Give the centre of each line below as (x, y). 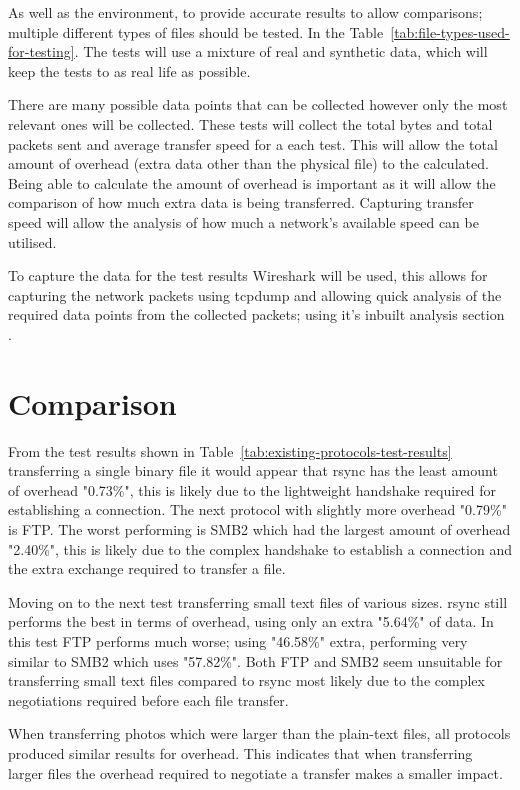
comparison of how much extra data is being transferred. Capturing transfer (241, 202)
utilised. (32, 241)
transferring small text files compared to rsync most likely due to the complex (246, 680)
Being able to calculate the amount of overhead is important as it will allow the (252, 182)
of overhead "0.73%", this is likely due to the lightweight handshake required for (252, 489)
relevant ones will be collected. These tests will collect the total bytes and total (250, 123)
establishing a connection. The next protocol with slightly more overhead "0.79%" (257, 509)
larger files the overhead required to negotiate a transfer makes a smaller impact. (255, 772)
